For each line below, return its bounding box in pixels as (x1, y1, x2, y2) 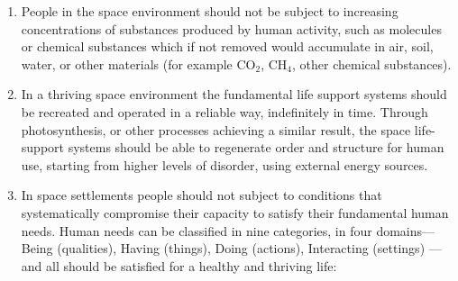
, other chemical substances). (292, 54, 452, 73)
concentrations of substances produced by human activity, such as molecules (21, 19, 442, 38)
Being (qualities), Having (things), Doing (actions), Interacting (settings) (21, 239, 426, 258)
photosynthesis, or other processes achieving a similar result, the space (21, 120, 411, 139)
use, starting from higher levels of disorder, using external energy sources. (21, 155, 428, 174)
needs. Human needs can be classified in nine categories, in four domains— (21, 221, 435, 240)
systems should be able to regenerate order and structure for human (68, 138, 444, 157)
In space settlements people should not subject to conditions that (21, 186, 382, 204)
